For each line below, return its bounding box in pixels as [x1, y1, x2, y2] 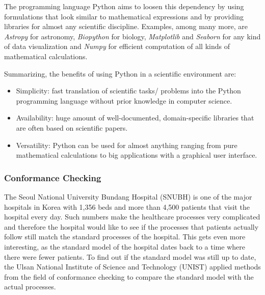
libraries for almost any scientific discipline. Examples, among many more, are [4, 21, 248, 32]
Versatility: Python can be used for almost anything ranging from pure [16, 139, 237, 150]
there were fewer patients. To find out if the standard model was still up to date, [4, 251, 256, 262]
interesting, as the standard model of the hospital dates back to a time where [4, 241, 245, 252]
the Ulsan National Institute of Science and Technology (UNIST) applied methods [4, 261, 261, 272]
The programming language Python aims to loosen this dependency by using [4, 1, 244, 11]
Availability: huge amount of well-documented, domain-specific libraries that [16, 112, 254, 123]
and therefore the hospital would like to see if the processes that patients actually [4, 221, 259, 232]
